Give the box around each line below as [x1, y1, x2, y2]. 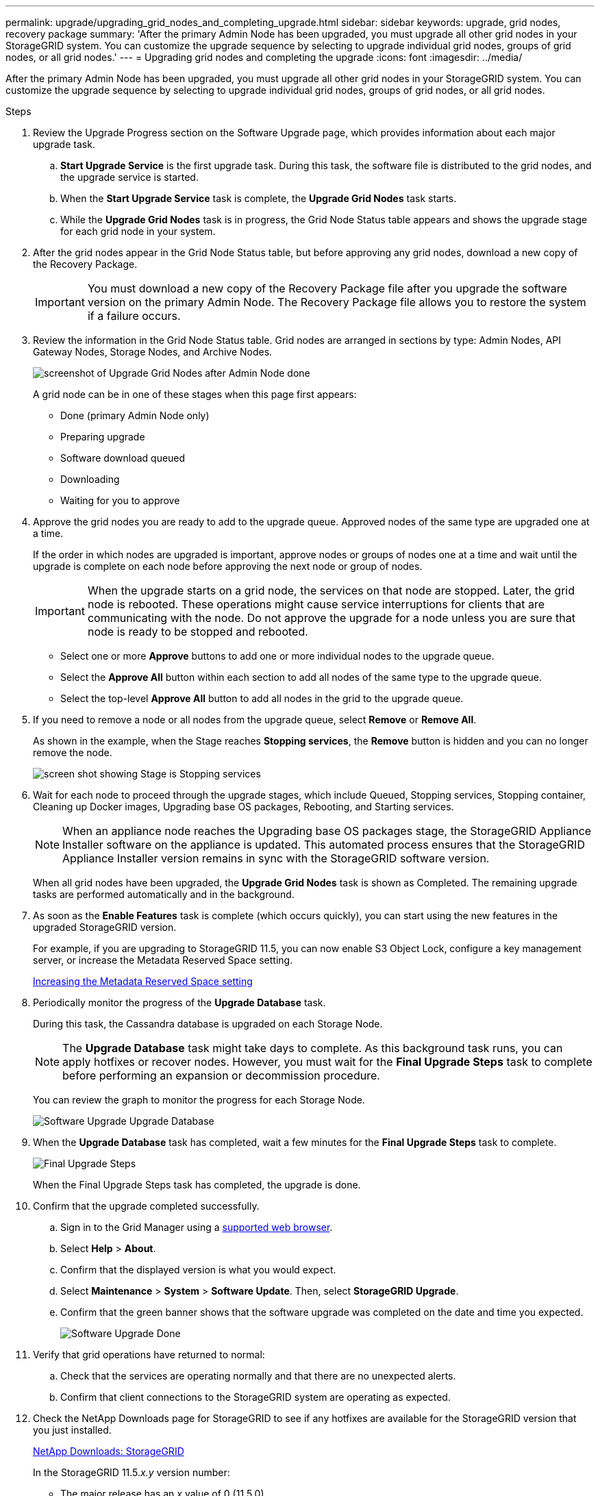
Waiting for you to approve [60, 495, 180, 506]
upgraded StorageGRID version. [33, 921, 177, 933]
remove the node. [33, 747, 112, 758]
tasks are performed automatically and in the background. [33, 888, 295, 900]
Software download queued [60, 452, 186, 464]
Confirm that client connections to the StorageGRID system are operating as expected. [60, 1391, 451, 1403]
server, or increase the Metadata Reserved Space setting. [33, 954, 293, 966]
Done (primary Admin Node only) [60, 410, 210, 421]
